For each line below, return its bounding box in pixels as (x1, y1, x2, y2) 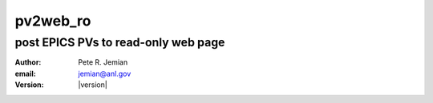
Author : (14, 57, 42, 67)
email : (14, 69, 36, 78)
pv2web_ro (14, 12, 91, 30)
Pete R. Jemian (78, 57, 128, 67)
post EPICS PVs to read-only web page (14, 35, 225, 50)
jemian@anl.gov (78, 69, 132, 78)
